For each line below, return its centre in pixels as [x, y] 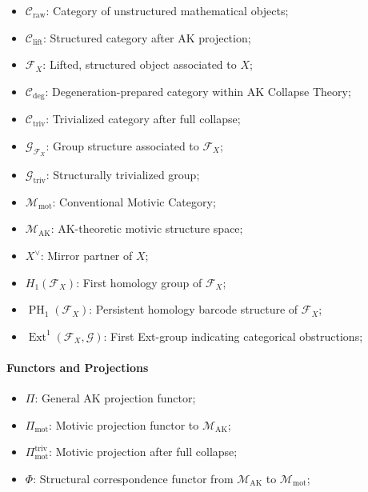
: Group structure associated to [122, 145]
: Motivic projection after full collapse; [143, 452]
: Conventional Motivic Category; [134, 201]
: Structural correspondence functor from [133, 478]
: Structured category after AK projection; [147, 37]
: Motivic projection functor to [124, 424]
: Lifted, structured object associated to [140, 64]
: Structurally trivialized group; [123, 175]
